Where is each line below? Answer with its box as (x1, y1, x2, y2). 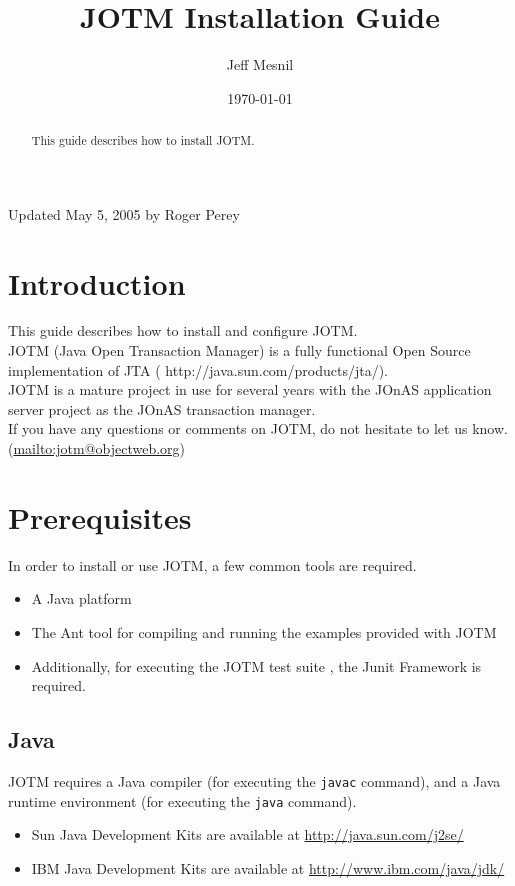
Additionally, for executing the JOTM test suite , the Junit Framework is (31, 655, 482, 676)
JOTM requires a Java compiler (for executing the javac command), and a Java (8, 770, 501, 791)
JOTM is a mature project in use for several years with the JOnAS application (8, 379, 492, 400)
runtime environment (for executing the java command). (8, 790, 357, 811)
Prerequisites (8, 496, 192, 537)
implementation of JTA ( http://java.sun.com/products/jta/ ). (8, 359, 389, 380)
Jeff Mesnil (226, 54, 294, 75)
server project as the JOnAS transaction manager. (8, 398, 316, 419)
